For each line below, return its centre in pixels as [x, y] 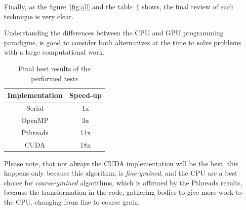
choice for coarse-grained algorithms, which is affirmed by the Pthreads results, [123, 182]
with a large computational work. [54, 52]
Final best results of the [55, 68]
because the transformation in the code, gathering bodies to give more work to [123, 192]
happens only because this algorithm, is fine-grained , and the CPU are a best [121, 173]
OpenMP [35, 120]
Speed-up [85, 95]
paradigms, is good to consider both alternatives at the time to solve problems [123, 42]
